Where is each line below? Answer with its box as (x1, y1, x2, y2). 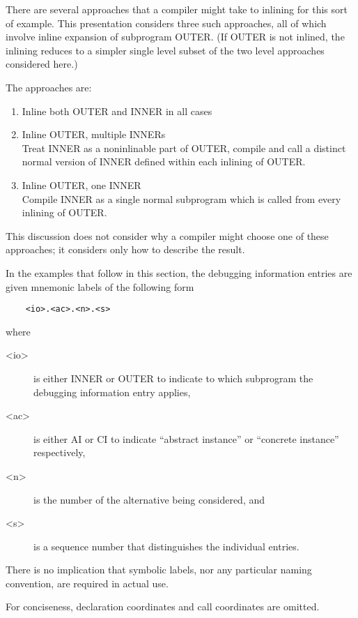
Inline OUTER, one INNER (22, 177, 141, 192)
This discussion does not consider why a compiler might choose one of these (6, 228, 329, 243)
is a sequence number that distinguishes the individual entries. (33, 538, 299, 553)
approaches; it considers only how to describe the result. (6, 242, 245, 257)
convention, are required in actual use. (6, 575, 169, 590)
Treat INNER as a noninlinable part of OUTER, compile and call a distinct (22, 140, 346, 155)
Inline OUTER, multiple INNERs (22, 127, 166, 142)
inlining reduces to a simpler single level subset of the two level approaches (6, 43, 325, 57)
